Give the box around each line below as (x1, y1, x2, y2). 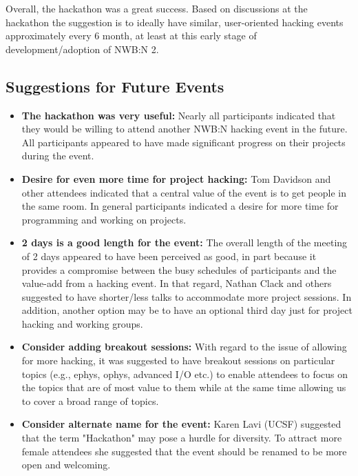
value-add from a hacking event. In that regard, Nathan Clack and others (21, 276, 332, 290)
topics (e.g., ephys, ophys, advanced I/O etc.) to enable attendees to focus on (21, 366, 348, 381)
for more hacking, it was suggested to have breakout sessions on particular (21, 353, 335, 368)
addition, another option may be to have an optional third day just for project (21, 303, 352, 317)
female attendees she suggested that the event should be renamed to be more (21, 444, 347, 458)
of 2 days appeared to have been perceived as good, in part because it (21, 248, 317, 263)
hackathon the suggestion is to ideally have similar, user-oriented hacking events (6, 14, 344, 29)
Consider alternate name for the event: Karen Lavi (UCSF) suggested (21, 417, 341, 431)
